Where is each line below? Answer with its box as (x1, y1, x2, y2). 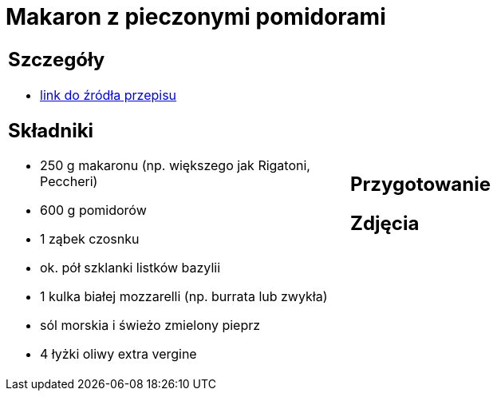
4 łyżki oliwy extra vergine (40, 346, 197, 363)
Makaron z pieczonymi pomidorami (6, 3, 386, 30)
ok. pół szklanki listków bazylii (40, 260, 220, 276)
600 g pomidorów (40, 202, 147, 219)
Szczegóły (8, 47, 105, 71)
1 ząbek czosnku (40, 231, 140, 248)
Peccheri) (40, 173, 98, 190)
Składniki (8, 118, 94, 142)
